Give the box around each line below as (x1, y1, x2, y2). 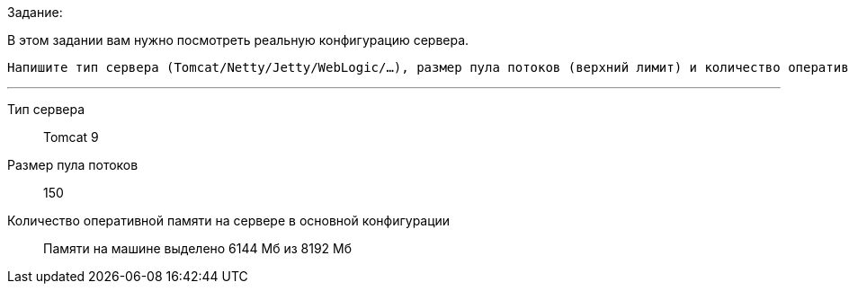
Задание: (7, 4, 63, 20)
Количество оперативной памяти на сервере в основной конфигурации (7, 213, 451, 228)
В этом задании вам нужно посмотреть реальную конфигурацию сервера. (7, 32, 469, 48)
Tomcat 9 (43, 129, 99, 145)
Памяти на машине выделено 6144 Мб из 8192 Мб (43, 241, 353, 256)
